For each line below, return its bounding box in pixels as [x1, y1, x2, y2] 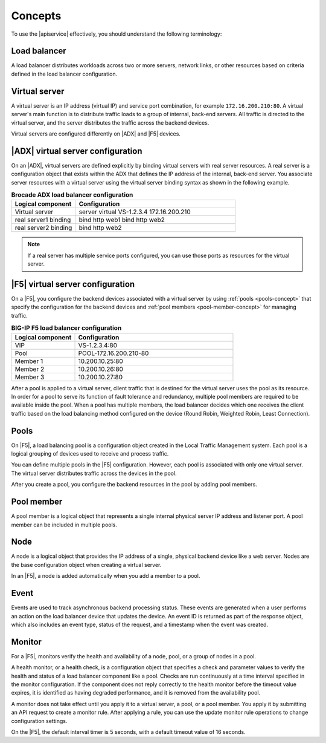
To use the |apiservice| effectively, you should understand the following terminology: [11, 30, 222, 38]
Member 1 [14, 357, 43, 365]
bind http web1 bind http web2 [78, 215, 165, 224]
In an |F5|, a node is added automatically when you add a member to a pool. [11, 572, 200, 580]
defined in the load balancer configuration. [11, 70, 118, 77]
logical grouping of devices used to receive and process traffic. [11, 450, 169, 457]
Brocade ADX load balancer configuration [11, 191, 133, 199]
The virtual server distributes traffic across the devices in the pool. [11, 470, 177, 477]
